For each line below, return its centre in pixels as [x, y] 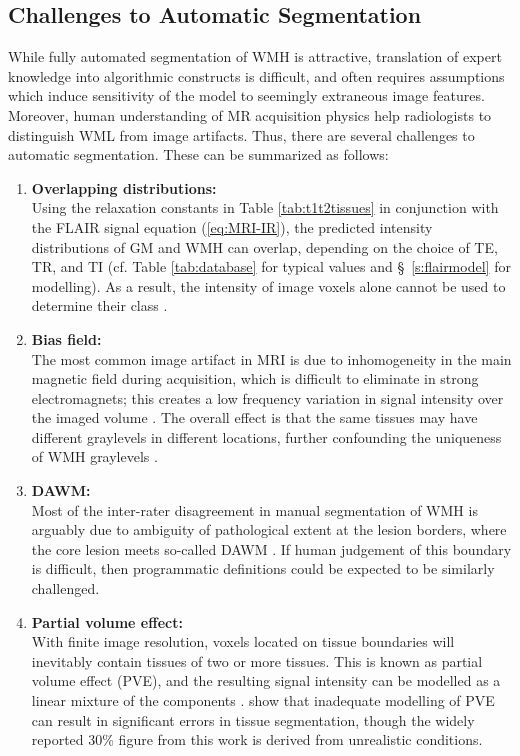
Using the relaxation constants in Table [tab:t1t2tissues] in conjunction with [265, 207]
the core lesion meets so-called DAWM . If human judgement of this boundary [271, 548]
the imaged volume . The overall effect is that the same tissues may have [254, 417]
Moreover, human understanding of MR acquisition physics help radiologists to [250, 114]
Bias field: [66, 338]
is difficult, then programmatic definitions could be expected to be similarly [263, 568]
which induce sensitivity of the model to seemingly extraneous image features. [246, 95]
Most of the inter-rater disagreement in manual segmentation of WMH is [254, 509]
